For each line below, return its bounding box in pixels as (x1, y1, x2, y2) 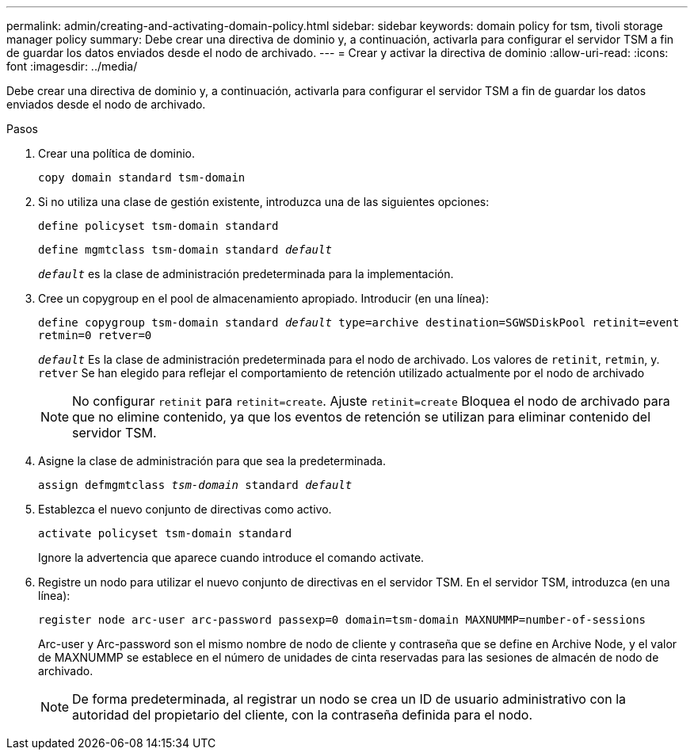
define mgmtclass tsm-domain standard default (38, 243, 332, 256)
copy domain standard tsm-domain (38, 171, 246, 184)
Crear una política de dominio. (38, 147, 196, 160)
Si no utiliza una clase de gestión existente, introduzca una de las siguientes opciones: (38, 195, 490, 208)
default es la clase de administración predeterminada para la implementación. (38, 267, 454, 281)
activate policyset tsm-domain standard (38, 527, 292, 540)
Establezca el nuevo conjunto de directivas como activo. (38, 502, 332, 516)
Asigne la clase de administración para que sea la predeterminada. (38, 454, 386, 468)
